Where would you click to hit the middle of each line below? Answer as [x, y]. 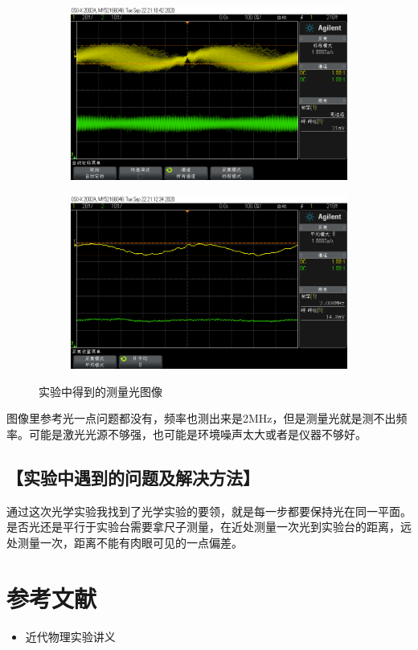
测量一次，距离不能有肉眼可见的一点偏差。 [130, 542]
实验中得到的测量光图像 [100, 391]
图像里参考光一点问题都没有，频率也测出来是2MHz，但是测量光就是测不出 [201, 418]
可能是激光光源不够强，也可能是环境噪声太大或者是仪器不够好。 [197, 433]
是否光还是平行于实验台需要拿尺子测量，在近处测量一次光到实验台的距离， [203, 527]
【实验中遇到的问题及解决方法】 [133, 477]
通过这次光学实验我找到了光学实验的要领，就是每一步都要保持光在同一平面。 [209, 511]
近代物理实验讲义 [70, 636]
